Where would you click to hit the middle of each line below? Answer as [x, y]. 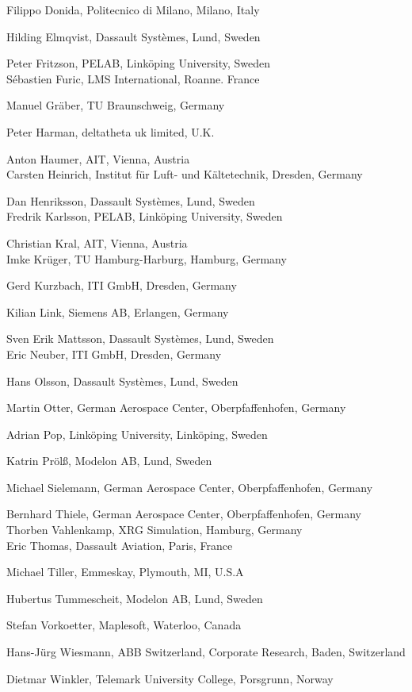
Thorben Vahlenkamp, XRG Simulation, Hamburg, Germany [154, 530]
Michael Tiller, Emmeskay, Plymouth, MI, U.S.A [125, 572]
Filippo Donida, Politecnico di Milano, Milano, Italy [133, 10]
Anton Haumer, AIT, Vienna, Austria [98, 158]
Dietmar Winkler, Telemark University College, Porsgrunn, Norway [170, 678]
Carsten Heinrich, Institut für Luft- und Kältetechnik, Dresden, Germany [185, 174]
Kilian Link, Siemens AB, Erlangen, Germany [118, 311]
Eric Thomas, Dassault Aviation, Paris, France [120, 545]
